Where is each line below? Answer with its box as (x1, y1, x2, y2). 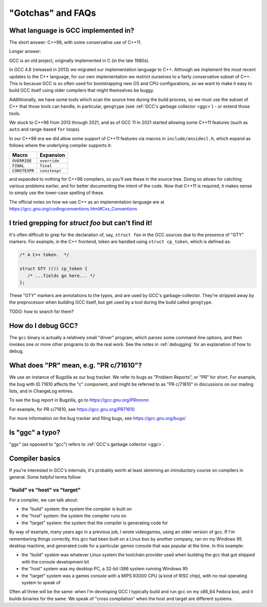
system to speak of (21, 579, 61, 585)
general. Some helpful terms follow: (9, 474, 82, 480)
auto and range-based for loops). (9, 126, 81, 132)
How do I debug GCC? (9, 321, 78, 330)
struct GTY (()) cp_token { (19, 266, 88, 272)
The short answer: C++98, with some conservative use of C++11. (9, 40, 142, 46)
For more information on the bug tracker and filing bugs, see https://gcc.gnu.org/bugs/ (9, 415, 186, 421)
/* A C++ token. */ (19, 252, 69, 257)
